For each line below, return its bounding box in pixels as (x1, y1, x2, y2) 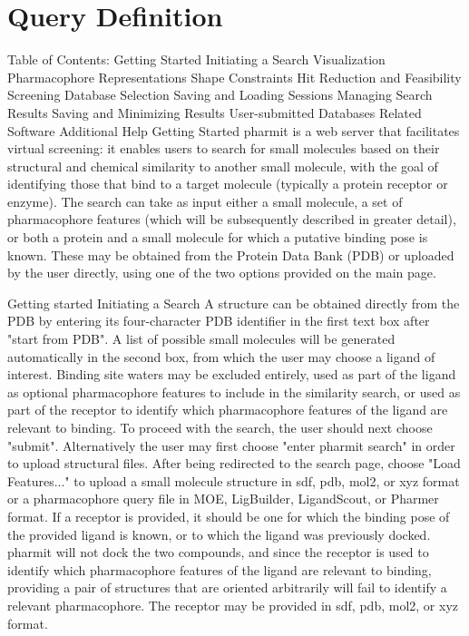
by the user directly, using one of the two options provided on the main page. (7, 263, 436, 282)
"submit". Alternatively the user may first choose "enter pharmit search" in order (7, 435, 455, 455)
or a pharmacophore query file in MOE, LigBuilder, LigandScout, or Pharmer (7, 489, 439, 508)
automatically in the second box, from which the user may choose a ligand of (7, 347, 435, 366)
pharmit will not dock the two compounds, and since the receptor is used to (7, 543, 429, 562)
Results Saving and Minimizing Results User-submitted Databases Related (7, 103, 422, 122)
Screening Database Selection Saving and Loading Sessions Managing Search (7, 85, 433, 104)
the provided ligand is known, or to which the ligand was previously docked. (7, 524, 431, 543)
